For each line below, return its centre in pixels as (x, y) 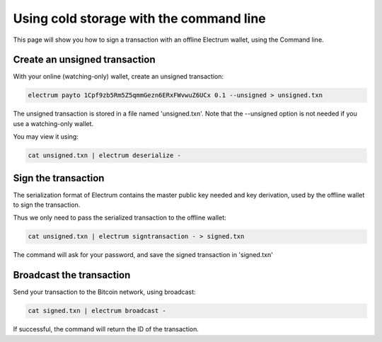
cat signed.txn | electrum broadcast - (97, 311)
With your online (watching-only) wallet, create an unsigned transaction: (118, 76)
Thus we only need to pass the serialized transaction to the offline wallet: (120, 218)
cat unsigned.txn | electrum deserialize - (105, 155)
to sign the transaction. (47, 205)
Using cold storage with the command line (139, 18)
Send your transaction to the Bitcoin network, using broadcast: (104, 292)
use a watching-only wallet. (53, 123)
